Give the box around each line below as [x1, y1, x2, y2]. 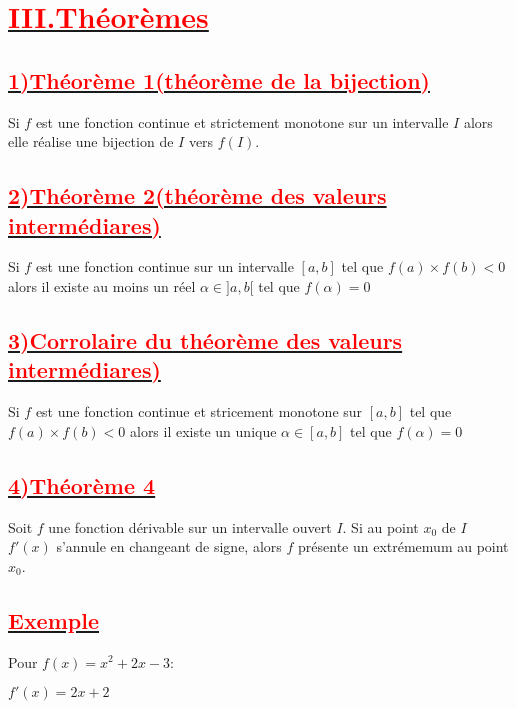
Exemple [8, 604, 99, 635]
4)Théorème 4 [8, 469, 156, 500]
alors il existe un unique [129, 420, 277, 441]
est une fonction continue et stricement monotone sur [35, 401, 363, 422]
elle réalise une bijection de [8, 131, 174, 152]
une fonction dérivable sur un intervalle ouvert [48, 516, 332, 537]
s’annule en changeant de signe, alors [56, 536, 282, 557]
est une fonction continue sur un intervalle [35, 256, 294, 277]
